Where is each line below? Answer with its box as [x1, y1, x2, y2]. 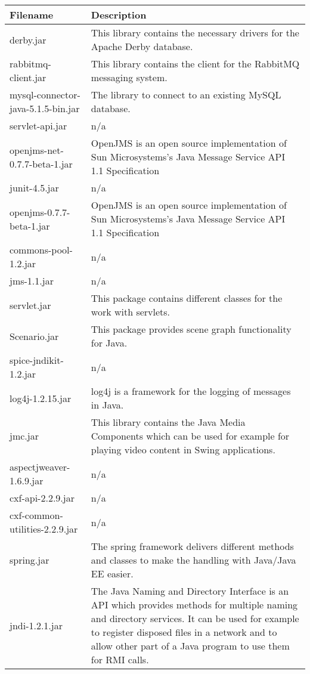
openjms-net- [10, 143, 64, 157]
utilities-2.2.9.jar [10, 522, 78, 536]
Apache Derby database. [91, 39, 193, 53]
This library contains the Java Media [91, 415, 246, 429]
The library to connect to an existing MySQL [91, 88, 281, 101]
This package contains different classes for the [91, 291, 283, 305]
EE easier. [91, 567, 134, 580]
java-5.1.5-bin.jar [10, 101, 80, 115]
